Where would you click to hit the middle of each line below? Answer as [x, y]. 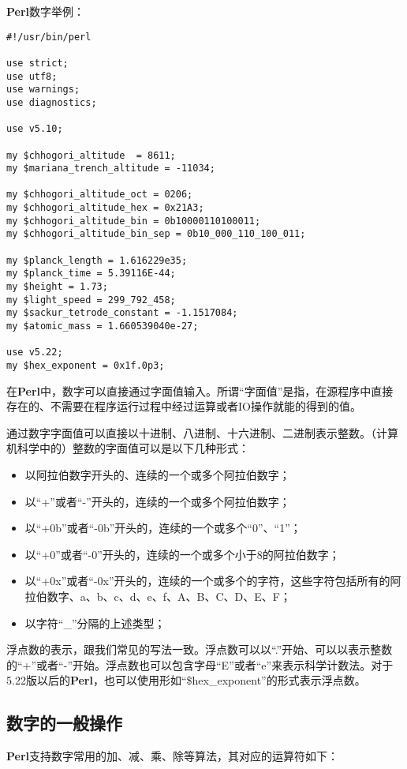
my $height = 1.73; [57, 287]
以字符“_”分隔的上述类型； [95, 623]
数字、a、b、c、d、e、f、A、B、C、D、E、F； [169, 596]
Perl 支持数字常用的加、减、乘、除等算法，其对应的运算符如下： [173, 756]
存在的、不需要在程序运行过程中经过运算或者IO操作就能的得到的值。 [184, 406]
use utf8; [32, 76]
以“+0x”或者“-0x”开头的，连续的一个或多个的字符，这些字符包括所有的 [207, 581]
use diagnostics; [52, 102]
